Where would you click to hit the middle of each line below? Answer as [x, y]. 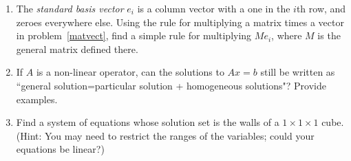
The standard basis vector [70, 8]
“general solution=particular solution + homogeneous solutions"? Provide [171, 85]
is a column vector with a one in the [214, 8]
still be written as [298, 72]
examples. [37, 99]
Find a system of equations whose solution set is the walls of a [148, 122]
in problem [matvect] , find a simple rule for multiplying [134, 35]
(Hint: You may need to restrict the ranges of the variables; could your [165, 135]
